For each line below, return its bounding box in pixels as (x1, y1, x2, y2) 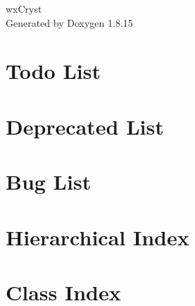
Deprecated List (6, 111, 164, 140)
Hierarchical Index (6, 222, 189, 251)
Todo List (6, 56, 101, 85)
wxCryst (6, 1, 42, 16)
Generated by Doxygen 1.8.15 (6, 15, 133, 30)
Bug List (6, 167, 92, 196)
